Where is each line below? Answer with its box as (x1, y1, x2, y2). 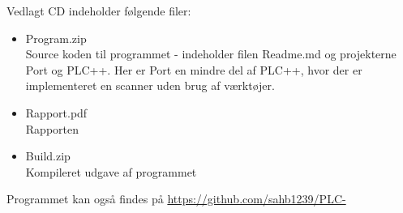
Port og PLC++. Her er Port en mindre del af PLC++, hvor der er (25, 61, 362, 78)
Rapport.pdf (25, 104, 88, 121)
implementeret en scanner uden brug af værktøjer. (25, 77, 275, 94)
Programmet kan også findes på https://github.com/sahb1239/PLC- (6, 190, 346, 207)
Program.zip (25, 29, 87, 46)
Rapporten (25, 120, 79, 137)
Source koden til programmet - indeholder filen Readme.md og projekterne (25, 45, 397, 62)
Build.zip (25, 147, 71, 164)
